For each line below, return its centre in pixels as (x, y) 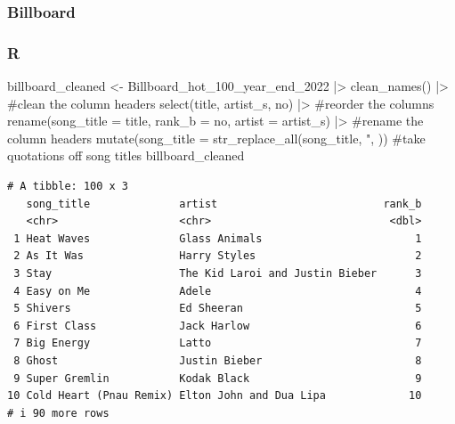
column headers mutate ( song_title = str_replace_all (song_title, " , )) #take (216, 138)
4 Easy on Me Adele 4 (218, 291)
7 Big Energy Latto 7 (218, 343)
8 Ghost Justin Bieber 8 (218, 360)
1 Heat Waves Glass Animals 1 (218, 238)
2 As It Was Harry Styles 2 (218, 256)
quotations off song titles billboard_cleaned (126, 155)
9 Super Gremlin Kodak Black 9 (218, 378)
